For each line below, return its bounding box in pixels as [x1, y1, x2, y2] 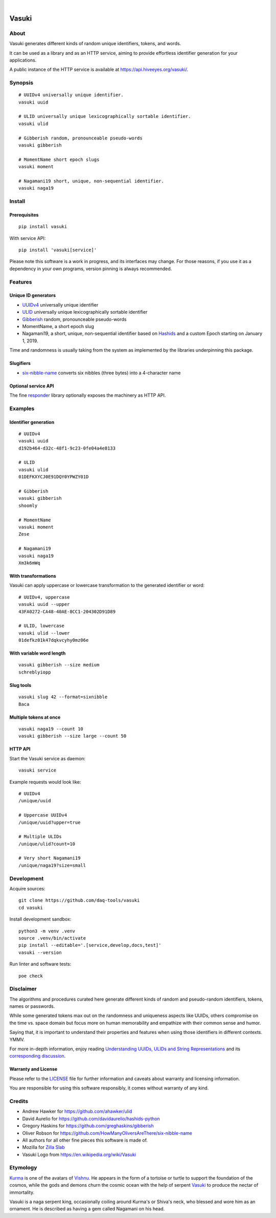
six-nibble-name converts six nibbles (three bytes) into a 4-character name [22, 370, 181, 376]
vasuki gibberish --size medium [18, 662, 100, 668]
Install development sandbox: [9, 916, 72, 922]
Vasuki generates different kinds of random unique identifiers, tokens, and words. [9, 40, 181, 47]
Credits [9, 1098, 28, 1105]
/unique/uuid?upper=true [18, 819, 81, 825]
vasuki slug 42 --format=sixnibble [18, 694, 108, 700]
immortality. [9, 1189, 35, 1195]
